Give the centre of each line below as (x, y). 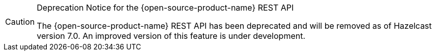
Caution (20, 22)
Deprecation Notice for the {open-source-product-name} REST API (165, 8)
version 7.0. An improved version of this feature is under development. (171, 36)
